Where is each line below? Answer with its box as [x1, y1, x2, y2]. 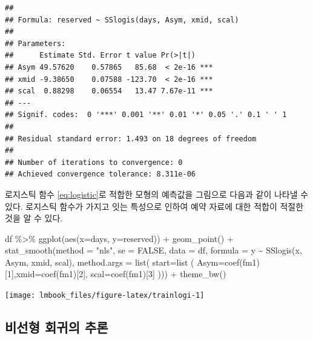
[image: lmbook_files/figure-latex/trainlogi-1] [5, 291, 205, 300]
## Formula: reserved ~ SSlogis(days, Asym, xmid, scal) [5, 15, 239, 24]
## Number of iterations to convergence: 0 [5, 158, 183, 167]
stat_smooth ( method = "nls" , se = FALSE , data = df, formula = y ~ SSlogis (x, [5, 244, 302, 257]
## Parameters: [5, 39, 66, 48]
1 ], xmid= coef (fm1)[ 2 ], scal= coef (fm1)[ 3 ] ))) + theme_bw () [7, 267, 226, 280]
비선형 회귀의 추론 [5, 318, 108, 337]
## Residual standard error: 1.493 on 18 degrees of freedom [5, 134, 257, 143]
